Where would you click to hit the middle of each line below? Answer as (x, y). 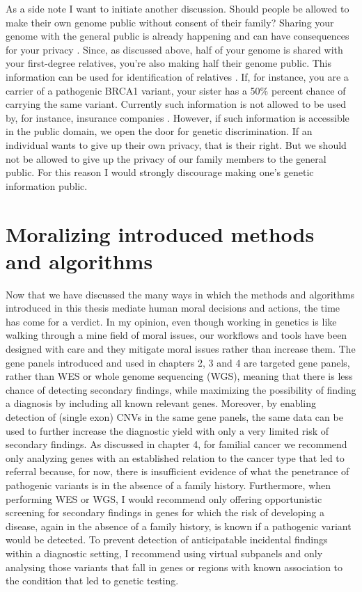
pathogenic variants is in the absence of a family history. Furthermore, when (168, 485)
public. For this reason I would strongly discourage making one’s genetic (160, 172)
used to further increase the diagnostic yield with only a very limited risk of (167, 430)
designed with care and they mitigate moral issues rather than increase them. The (181, 349)
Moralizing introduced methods (160, 233)
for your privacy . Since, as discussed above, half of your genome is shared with (174, 49)
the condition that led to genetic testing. (92, 581)
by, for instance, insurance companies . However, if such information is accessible (178, 117)
